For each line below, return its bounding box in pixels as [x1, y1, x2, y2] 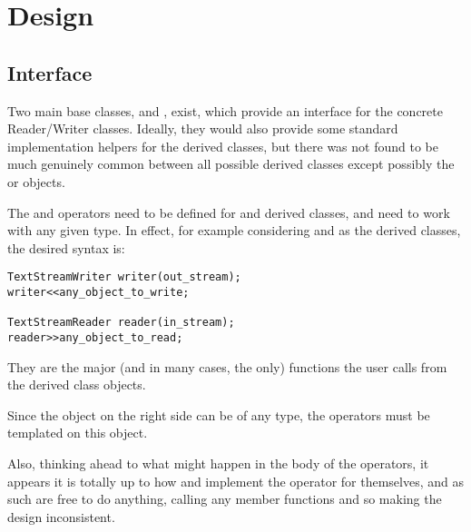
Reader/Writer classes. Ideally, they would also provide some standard [7, 119, 398, 138]
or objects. [7, 172, 65, 191]
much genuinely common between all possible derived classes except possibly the [7, 154, 455, 173]
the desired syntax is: [7, 238, 125, 257]
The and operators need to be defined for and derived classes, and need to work [7, 202, 450, 222]
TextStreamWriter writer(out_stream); [7, 271, 241, 284]
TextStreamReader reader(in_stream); [7, 316, 235, 330]
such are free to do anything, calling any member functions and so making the [7, 489, 442, 508]
